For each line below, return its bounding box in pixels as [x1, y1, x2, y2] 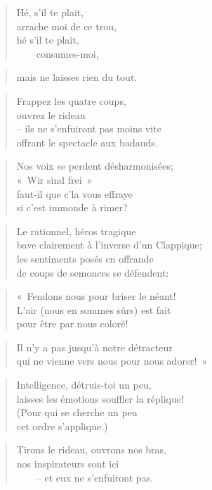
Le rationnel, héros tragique [16, 223, 136, 238]
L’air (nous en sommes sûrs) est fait [16, 302, 171, 317]
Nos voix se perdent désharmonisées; [16, 158, 173, 173]
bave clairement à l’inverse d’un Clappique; [16, 237, 202, 252]
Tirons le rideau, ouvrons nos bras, [16, 442, 167, 457]
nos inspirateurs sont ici [16, 456, 119, 471]
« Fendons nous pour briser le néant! [16, 289, 176, 303]
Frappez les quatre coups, [16, 93, 126, 108]
